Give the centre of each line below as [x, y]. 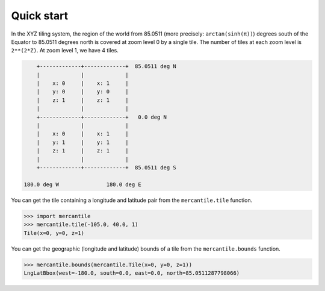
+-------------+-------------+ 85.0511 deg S [107, 168]
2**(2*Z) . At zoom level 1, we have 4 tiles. [65, 51]
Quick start [40, 16]
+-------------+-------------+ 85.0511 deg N [107, 67]
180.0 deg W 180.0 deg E [82, 184]
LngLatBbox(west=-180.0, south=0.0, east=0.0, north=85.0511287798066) [132, 273]
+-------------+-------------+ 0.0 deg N [101, 117]
